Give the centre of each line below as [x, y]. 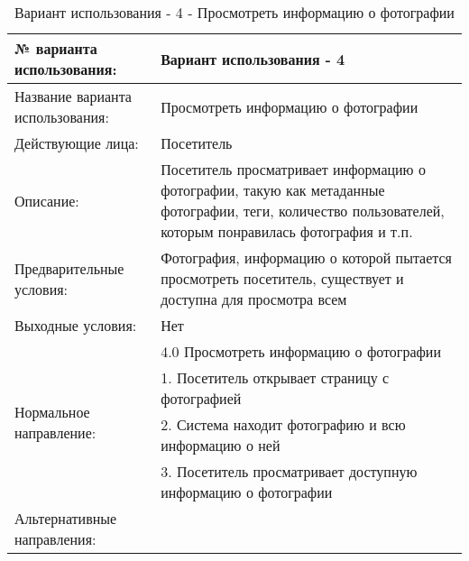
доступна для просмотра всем [254, 299]
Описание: [47, 200]
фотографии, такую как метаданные [273, 190]
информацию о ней [221, 445]
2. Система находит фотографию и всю [283, 424]
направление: [55, 432]
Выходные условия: [76, 325]
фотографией [201, 398]
